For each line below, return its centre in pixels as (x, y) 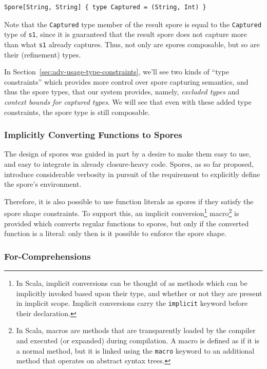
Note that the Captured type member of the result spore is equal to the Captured (133, 24)
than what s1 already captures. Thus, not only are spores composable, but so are (132, 44)
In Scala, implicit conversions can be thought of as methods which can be (132, 283)
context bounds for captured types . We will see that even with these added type (128, 101)
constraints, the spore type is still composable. (77, 112)
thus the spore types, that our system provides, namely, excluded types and (122, 92)
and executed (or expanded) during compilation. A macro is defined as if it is (138, 340)
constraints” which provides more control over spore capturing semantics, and (126, 81)
